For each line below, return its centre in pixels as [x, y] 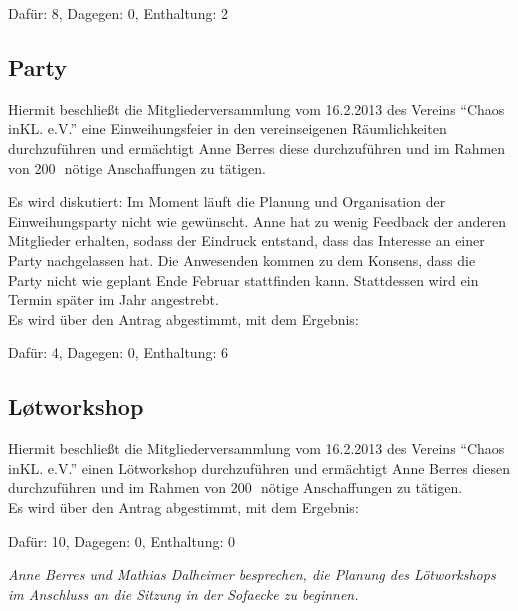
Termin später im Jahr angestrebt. [113, 299]
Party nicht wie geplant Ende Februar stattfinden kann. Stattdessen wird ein [243, 279]
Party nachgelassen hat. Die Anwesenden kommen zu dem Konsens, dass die [242, 259]
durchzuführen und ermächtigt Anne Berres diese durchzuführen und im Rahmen [257, 147]
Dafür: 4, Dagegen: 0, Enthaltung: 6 [118, 352]
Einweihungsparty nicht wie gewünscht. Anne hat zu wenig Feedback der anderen [257, 220]
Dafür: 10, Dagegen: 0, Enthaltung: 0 [121, 540]
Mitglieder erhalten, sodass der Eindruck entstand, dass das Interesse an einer [246, 240]
